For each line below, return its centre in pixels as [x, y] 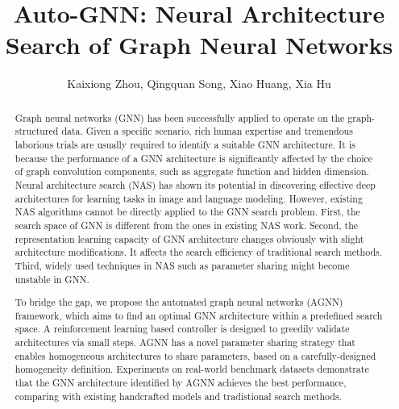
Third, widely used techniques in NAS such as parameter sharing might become [182, 265]
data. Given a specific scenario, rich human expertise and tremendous [207, 131]
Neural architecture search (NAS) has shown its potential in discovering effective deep [195, 184]
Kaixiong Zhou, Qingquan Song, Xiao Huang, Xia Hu [199, 83]
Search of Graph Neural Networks [199, 45]
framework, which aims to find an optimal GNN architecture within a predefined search [199, 315]
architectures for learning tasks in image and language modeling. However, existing [189, 198]
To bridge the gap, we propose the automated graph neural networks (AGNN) [179, 302]
